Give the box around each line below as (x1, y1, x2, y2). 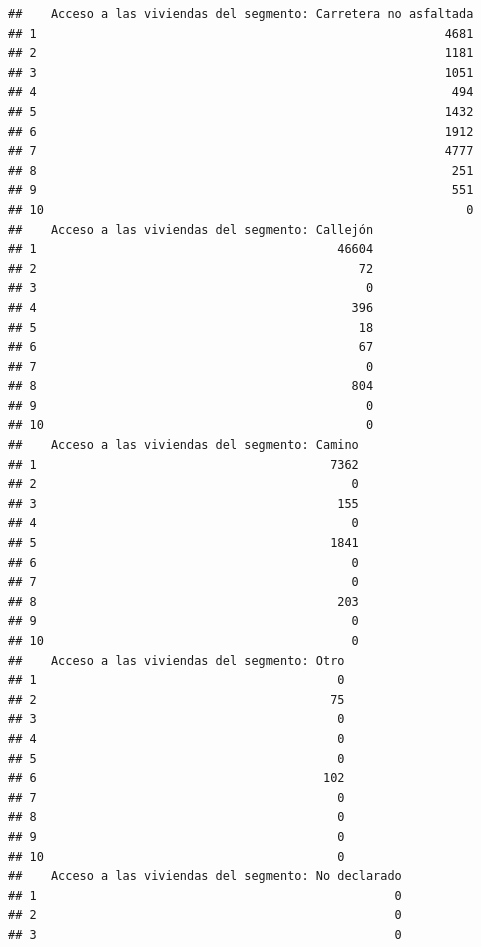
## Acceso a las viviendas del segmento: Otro (8, 653, 345, 668)
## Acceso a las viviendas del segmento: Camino (8, 438, 359, 453)
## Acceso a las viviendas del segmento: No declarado (8, 869, 402, 884)
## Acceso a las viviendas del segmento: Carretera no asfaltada (8, 7, 474, 21)
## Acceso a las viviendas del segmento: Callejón (8, 222, 374, 237)
